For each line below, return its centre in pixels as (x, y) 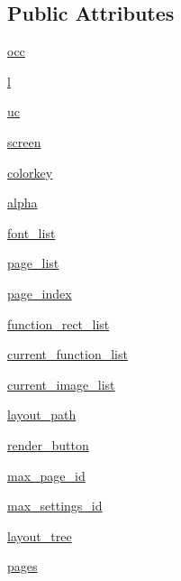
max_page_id (46, 475)
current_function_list (68, 354)
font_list (32, 232)
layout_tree (40, 535)
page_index (40, 293)
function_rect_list (59, 323)
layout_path (42, 415)
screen (24, 141)
